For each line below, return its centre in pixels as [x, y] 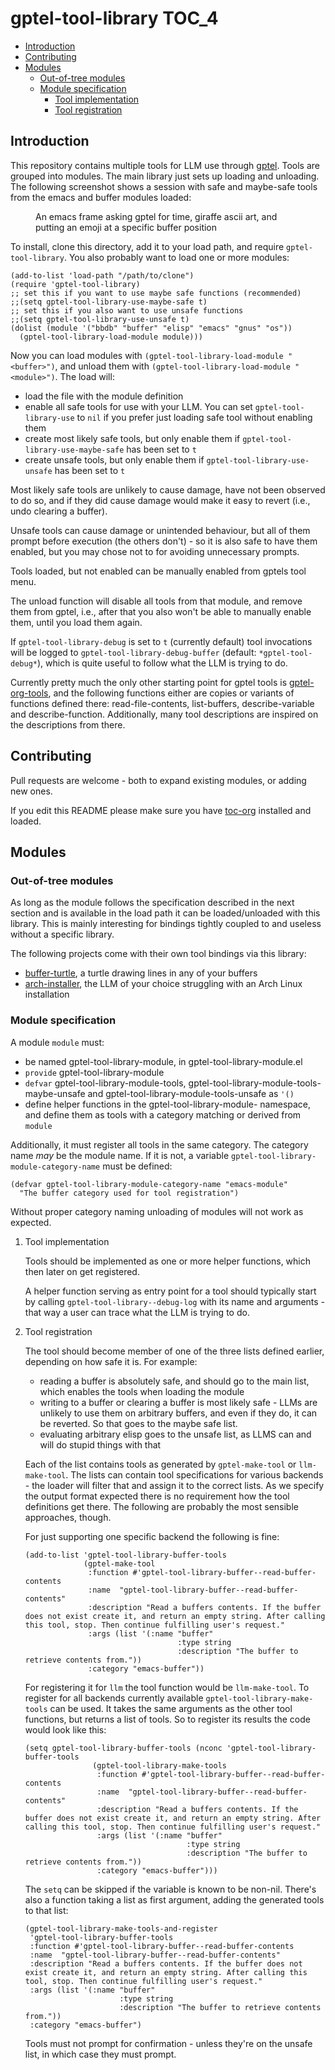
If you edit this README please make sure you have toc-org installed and [161, 810]
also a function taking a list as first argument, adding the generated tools [174, 1899]
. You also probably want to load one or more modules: [176, 257]
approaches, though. [68, 1517]
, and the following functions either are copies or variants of [171, 693]
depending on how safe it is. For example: [111, 1361]
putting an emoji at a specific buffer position [126, 227]
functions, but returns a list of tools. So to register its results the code [167, 1719]
